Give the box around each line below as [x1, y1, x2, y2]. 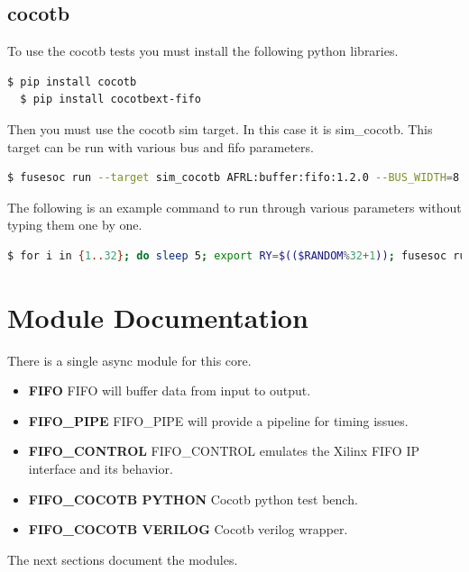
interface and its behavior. [28, 459, 173, 478]
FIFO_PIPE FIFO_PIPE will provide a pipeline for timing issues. [28, 411, 409, 430]
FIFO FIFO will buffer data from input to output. [28, 381, 311, 400]
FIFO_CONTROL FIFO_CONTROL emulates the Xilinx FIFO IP [28, 441, 419, 460]
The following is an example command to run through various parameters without [7, 197, 462, 216]
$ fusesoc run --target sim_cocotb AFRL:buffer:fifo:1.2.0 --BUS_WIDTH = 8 [7, 171, 460, 185]
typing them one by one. [7, 215, 143, 234]
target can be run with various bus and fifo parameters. [7, 137, 314, 156]
